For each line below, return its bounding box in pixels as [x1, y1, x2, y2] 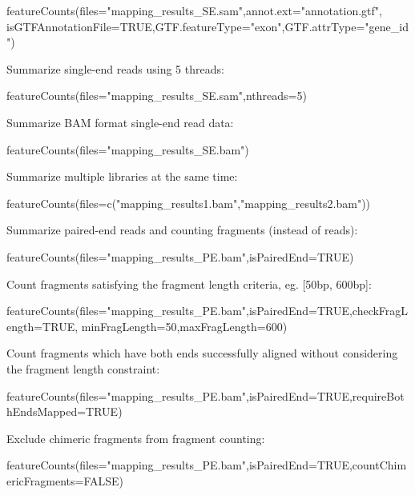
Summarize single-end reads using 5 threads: [6, 60, 224, 77]
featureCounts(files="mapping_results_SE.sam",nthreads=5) [6, 87, 307, 104]
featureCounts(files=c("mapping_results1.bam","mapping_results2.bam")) [6, 194, 371, 211]
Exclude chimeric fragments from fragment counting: [6, 429, 265, 446]
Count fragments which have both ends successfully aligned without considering [6, 345, 398, 361]
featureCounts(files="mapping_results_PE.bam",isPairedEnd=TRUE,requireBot [6, 387, 405, 404]
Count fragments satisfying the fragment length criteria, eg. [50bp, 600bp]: [6, 275, 372, 292]
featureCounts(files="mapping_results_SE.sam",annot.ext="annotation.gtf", [6, 2, 382, 18]
